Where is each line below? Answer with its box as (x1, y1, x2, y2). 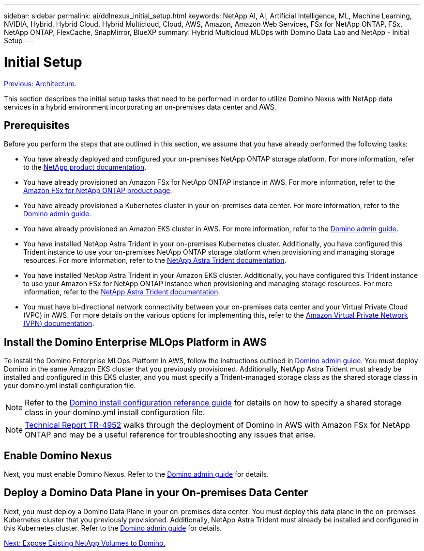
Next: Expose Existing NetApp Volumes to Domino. (4, 538, 166, 547)
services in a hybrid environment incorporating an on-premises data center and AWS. (4, 102, 276, 111)
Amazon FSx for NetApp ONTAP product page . (23, 186, 172, 195)
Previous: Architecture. (4, 79, 77, 88)
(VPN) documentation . (23, 319, 94, 328)
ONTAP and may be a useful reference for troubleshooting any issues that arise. (25, 430, 316, 440)
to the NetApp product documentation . (23, 163, 147, 172)
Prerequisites (4, 119, 70, 131)
